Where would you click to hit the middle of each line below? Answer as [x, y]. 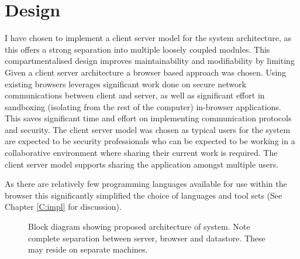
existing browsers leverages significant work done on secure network [125, 84]
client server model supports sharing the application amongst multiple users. [142, 164]
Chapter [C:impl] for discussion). [63, 207]
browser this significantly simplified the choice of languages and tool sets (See [144, 195]
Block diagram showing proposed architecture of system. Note [139, 226]
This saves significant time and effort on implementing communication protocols [148, 118]
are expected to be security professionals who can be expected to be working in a [150, 141]
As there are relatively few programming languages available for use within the [146, 184]
